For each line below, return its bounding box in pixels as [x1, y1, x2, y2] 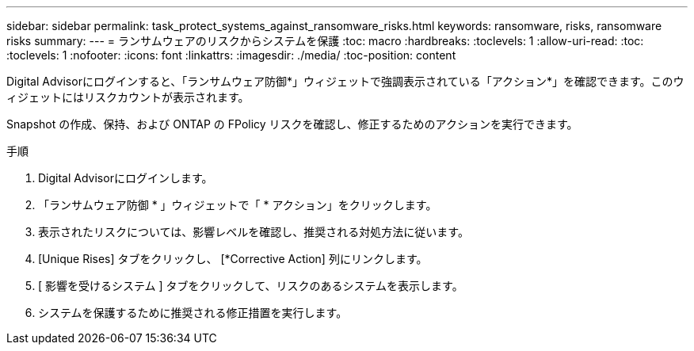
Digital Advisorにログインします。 [38, 171, 213, 185]
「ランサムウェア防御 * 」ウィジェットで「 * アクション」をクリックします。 [38, 198, 437, 212]
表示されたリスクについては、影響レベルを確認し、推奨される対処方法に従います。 [38, 225, 469, 238]
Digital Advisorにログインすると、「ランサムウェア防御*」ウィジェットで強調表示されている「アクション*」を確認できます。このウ [6, 74, 684, 88]
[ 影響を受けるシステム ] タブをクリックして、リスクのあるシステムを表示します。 [38, 279, 463, 292]
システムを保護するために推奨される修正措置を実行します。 [38, 306, 348, 319]
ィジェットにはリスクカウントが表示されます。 [6, 90, 250, 104]
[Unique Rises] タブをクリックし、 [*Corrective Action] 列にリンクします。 [38, 252, 428, 265]
